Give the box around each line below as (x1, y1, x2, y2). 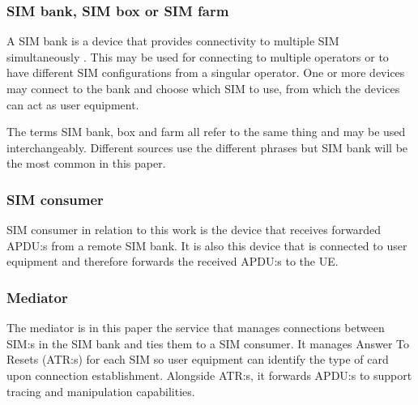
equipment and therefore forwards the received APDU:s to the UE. (6, 253, 339, 270)
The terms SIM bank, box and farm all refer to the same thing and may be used (6, 123, 406, 140)
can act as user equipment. (6, 96, 139, 113)
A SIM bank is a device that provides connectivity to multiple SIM (6, 32, 339, 49)
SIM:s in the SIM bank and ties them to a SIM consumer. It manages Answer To (6, 335, 410, 352)
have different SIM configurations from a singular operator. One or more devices (6, 64, 405, 81)
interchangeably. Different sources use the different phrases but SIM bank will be (6, 139, 408, 156)
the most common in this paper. (6, 155, 166, 172)
